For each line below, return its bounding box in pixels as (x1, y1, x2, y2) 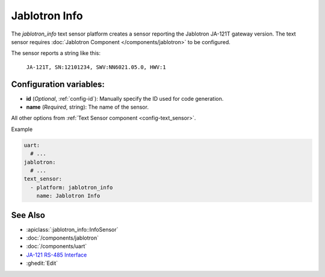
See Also (11, 210, 45, 220)
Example (11, 126, 33, 133)
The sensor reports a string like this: (11, 49, 101, 57)
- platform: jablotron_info (30, 184, 113, 191)
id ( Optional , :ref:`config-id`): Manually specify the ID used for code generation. (26, 95, 224, 102)
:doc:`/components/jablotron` (26, 234, 99, 241)
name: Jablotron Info (36, 193, 101, 199)
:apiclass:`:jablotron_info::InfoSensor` (26, 226, 119, 233)
